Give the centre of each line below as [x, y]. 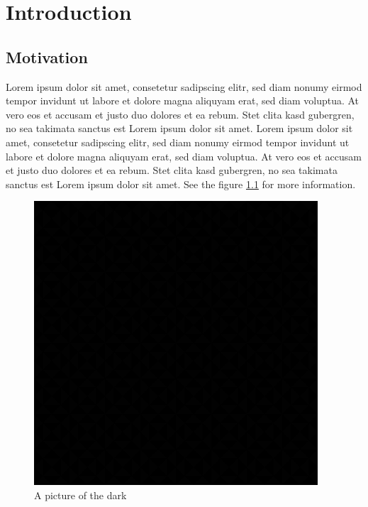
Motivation [47, 56]
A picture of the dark [80, 495]
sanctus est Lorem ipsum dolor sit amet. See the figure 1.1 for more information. [181, 184]
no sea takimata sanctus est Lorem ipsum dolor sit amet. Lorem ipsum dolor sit [179, 128]
